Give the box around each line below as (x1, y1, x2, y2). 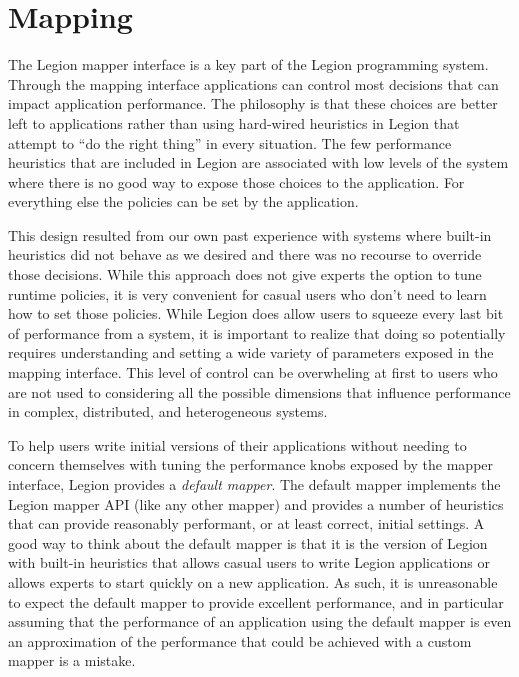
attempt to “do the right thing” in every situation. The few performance (8, 132, 452, 153)
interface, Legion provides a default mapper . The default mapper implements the (8, 474, 501, 494)
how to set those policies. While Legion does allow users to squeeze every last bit (8, 303, 504, 324)
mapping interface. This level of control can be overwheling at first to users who (8, 362, 498, 383)
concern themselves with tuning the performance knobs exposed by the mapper (8, 454, 494, 475)
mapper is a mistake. (8, 650, 136, 671)
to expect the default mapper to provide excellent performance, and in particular (8, 591, 504, 612)
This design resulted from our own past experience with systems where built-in (8, 224, 492, 245)
